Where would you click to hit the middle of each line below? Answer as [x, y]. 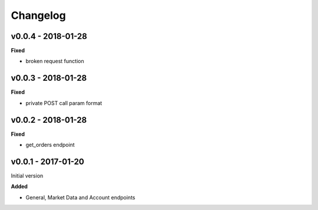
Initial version [27, 175]
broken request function [55, 61]
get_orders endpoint [50, 145]
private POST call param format [64, 103]
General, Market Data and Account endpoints [80, 197]
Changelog [38, 15]
